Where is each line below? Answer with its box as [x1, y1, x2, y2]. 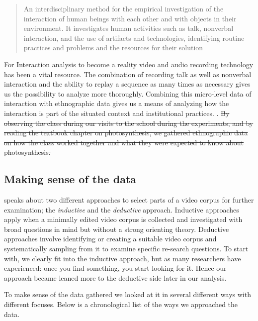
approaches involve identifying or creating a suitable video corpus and [4, 233, 217, 244]
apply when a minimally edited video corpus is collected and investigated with [4, 214, 243, 224]
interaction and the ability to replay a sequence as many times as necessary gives [4, 79, 251, 89]
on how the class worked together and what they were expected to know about [4, 137, 244, 147]
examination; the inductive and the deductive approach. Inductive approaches [4, 204, 239, 214]
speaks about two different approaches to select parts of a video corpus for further [4, 195, 254, 205]
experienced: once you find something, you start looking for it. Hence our [4, 263, 227, 273]
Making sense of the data [4, 171, 137, 187]
